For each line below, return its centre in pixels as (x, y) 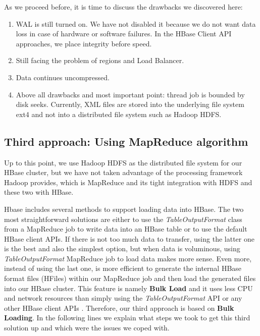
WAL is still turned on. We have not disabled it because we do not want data (136, 23)
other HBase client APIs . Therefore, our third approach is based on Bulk (119, 307)
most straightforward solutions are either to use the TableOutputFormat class (123, 219)
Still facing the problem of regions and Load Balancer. (100, 60)
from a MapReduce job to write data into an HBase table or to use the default (126, 229)
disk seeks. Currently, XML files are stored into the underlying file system (130, 104)
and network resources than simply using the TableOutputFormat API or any (123, 298)
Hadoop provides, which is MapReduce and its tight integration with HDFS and (128, 182)
